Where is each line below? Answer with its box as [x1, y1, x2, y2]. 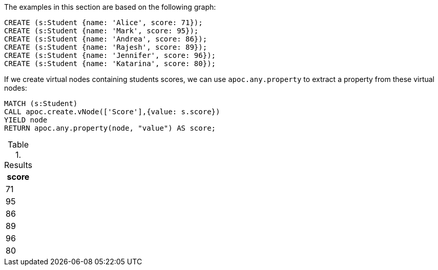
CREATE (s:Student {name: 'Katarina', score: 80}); [4, 59, 216, 68]
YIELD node [4, 116, 48, 124]
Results [4, 160, 32, 170]
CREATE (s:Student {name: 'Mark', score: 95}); [4, 27, 199, 35]
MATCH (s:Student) [4, 99, 78, 108]
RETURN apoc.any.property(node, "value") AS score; [4, 124, 216, 132]
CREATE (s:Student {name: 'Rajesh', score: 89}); [4, 43, 207, 51]
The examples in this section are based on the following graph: [4, 3, 216, 11]
